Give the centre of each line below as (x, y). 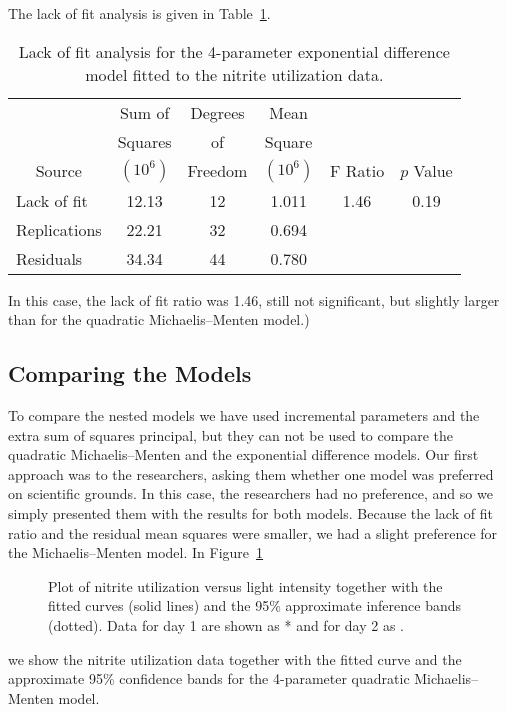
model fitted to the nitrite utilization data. (234, 74)
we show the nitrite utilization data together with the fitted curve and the (235, 658)
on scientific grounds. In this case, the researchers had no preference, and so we (250, 493)
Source (58, 171)
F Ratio (357, 171)
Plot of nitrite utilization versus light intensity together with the (245, 585)
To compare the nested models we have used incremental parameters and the (244, 414)
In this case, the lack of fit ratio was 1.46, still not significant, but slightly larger (254, 299)
